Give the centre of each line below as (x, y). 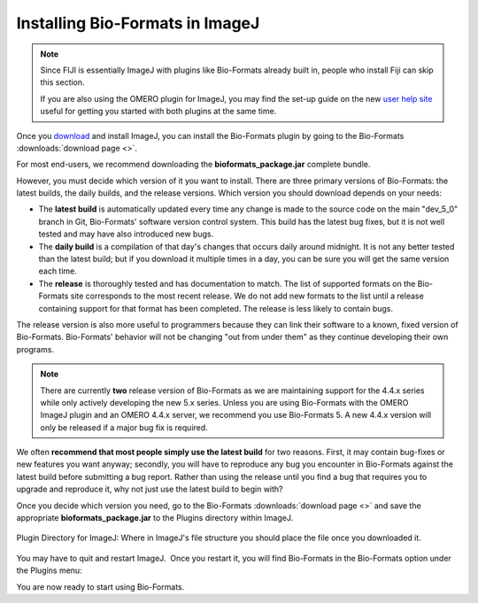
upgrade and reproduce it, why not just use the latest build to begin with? (150, 489)
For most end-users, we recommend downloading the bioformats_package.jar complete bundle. (193, 165)
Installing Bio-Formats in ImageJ (138, 23)
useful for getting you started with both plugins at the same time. (158, 112)
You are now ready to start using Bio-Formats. (100, 587)
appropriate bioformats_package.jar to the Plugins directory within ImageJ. (155, 518)
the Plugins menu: (50, 570)
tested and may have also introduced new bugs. (126, 234)
